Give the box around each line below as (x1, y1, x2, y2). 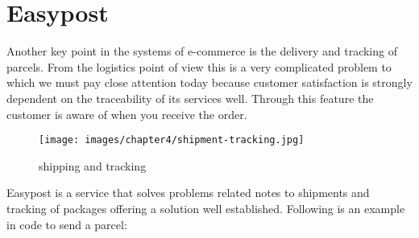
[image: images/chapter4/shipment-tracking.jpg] (39, 134, 305, 146)
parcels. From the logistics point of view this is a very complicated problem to (6, 58, 392, 75)
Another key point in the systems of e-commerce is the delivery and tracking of (6, 43, 397, 59)
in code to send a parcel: (6, 215, 127, 232)
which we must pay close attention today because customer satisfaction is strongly (6, 74, 413, 91)
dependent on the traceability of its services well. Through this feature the (6, 89, 374, 106)
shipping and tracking (39, 157, 147, 174)
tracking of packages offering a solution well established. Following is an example (6, 199, 405, 216)
